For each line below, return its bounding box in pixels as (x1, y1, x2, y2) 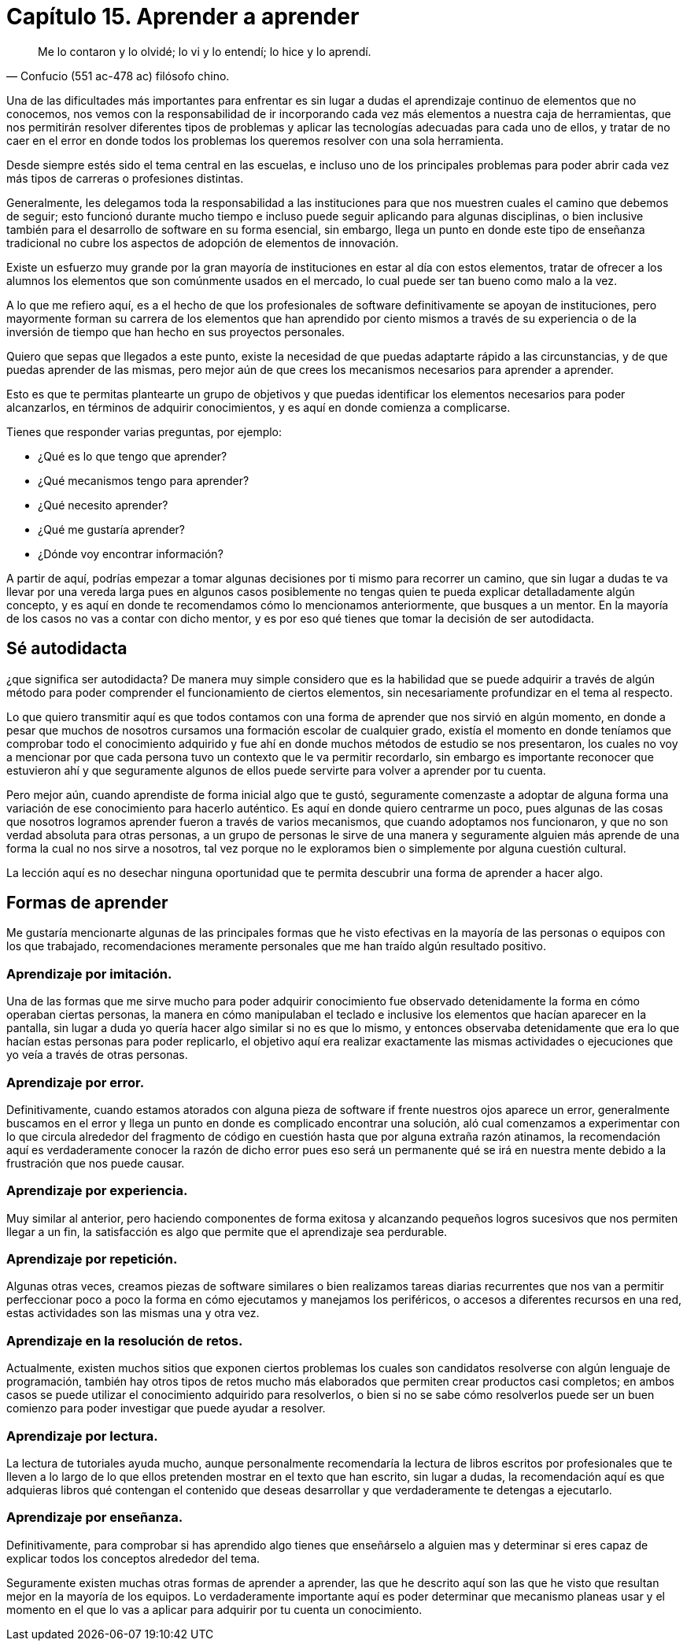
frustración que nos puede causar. (6, 1156, 185, 1170)
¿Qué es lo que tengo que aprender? (38, 449, 227, 463)
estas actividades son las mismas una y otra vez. (6, 1306, 260, 1320)
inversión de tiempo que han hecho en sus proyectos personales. (6, 324, 345, 339)
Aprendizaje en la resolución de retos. (6, 1332, 243, 1349)
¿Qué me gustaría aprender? (38, 522, 186, 536)
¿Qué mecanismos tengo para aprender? (38, 473, 249, 487)
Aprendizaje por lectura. (6, 1427, 158, 1444)
